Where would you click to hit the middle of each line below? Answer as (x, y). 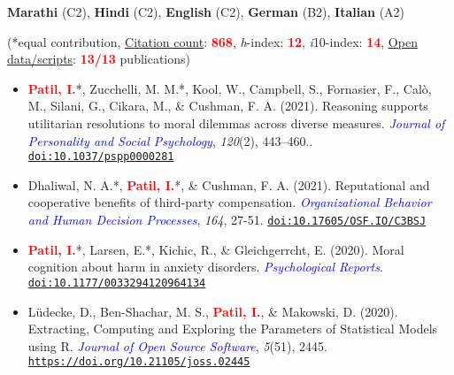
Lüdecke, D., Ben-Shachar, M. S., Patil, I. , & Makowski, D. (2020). (213, 311)
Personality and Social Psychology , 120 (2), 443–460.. (170, 140)
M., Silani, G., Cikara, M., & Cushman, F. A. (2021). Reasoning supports (228, 106)
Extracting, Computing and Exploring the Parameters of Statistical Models (233, 329)
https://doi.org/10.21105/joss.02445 (139, 362)
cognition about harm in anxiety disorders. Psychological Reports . (205, 267)
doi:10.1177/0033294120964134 (117, 283)
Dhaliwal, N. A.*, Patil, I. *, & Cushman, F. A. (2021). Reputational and (229, 184)
